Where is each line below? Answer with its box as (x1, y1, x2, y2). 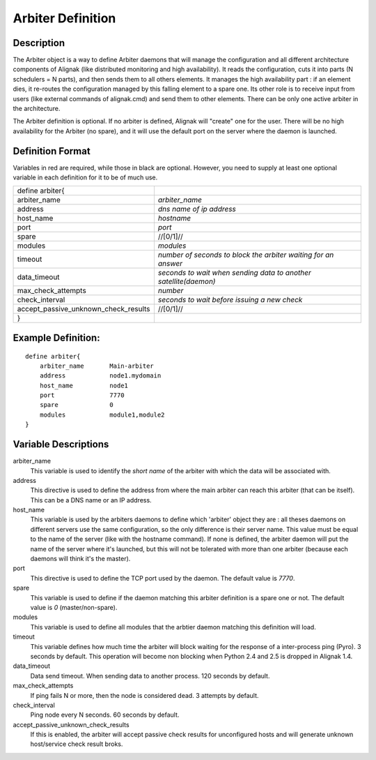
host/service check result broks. (30, 740, 123, 748)
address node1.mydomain (39, 372, 162, 380)
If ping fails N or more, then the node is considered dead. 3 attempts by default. (30, 691, 259, 699)
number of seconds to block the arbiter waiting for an (157, 250, 334, 260)
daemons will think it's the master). (30, 555, 131, 563)
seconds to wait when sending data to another (157, 268, 311, 278)
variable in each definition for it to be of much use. (13, 173, 158, 181)
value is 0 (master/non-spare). (30, 604, 118, 611)
